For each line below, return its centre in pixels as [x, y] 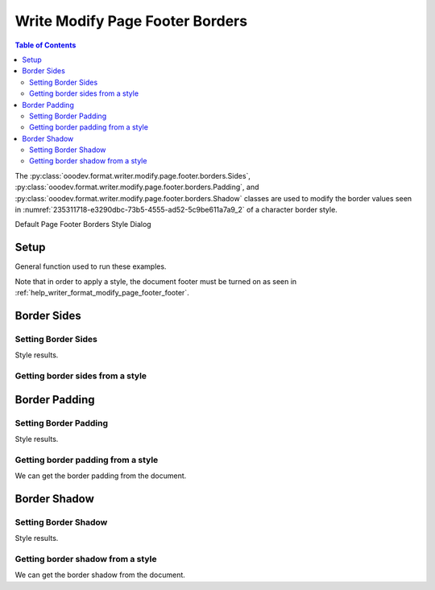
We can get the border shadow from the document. [100, 575]
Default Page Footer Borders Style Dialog [83, 225]
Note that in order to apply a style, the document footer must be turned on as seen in [156, 281]
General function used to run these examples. [91, 266]
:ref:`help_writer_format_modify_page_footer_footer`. [102, 293]
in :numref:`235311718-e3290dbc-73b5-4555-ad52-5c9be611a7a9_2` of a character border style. [176, 210]
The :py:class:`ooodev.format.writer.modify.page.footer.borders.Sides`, [133, 175]
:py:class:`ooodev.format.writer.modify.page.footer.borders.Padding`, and [137, 187]
